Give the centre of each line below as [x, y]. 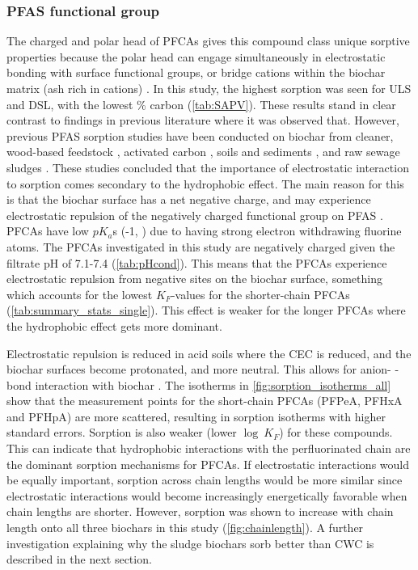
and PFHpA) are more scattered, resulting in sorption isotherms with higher [196, 416]
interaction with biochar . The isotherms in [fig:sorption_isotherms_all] [213, 384]
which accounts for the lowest [80, 294]
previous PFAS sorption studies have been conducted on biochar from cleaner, [200, 135]
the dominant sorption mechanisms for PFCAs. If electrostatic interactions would [208, 464]
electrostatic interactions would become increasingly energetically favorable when [207, 495]
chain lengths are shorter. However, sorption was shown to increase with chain [200, 511]
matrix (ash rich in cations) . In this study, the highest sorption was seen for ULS [209, 88]
